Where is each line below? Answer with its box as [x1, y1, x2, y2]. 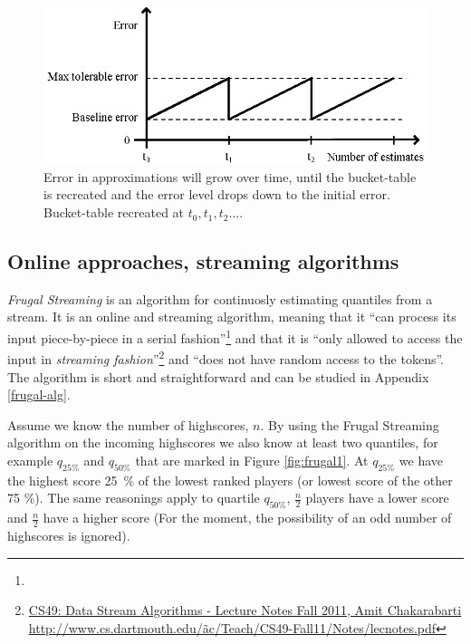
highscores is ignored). [7, 525, 130, 544]
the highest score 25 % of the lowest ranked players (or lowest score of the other [7, 470, 453, 489]
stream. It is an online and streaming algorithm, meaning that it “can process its [7, 307, 457, 326]
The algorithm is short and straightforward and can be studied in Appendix [7, 367, 429, 386]
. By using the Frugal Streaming [260, 415, 439, 434]
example [7, 450, 53, 469]
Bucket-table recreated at [43, 203, 185, 222]
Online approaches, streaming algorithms [7, 247, 399, 275]
